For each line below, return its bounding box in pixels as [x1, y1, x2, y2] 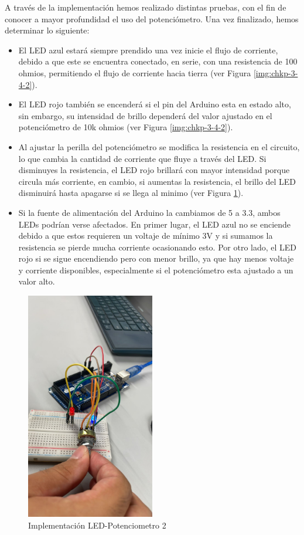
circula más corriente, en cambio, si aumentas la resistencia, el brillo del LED [18, 175, 296, 187]
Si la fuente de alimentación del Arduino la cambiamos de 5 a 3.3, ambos [18, 206, 281, 218]
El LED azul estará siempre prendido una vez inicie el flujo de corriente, [18, 43, 278, 56]
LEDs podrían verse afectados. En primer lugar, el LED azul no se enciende [18, 218, 291, 230]
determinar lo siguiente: [5, 24, 90, 36]
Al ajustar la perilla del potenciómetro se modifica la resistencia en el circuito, [18, 140, 300, 153]
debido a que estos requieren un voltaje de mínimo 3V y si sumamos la [18, 229, 273, 242]
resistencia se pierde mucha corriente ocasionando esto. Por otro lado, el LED [18, 241, 297, 253]
